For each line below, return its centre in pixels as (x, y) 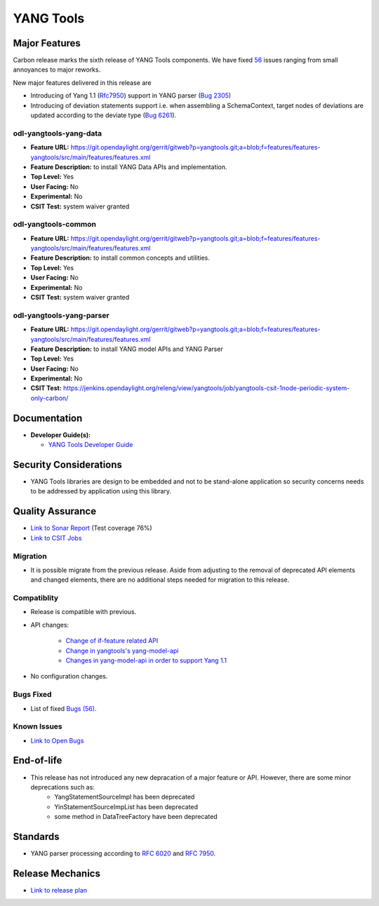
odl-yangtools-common (55, 225)
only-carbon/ (49, 398)
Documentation (48, 418)
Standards (36, 836)
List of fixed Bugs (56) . (64, 708)
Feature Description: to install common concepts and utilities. (120, 258)
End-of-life (38, 760)
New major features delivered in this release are (82, 82)
